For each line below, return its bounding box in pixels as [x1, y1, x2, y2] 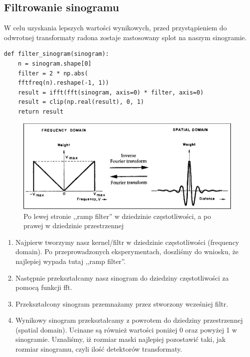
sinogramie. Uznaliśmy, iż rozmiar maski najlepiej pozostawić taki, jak [15, 334, 226, 344]
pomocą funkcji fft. [15, 282, 72, 292]
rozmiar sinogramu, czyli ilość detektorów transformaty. [15, 344, 182, 354]
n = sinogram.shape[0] [18, 60, 91, 67]
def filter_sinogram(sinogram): [4, 50, 109, 58]
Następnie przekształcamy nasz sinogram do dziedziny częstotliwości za [15, 272, 229, 283]
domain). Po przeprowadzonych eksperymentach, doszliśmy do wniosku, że [15, 246, 239, 257]
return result [18, 108, 64, 115]
